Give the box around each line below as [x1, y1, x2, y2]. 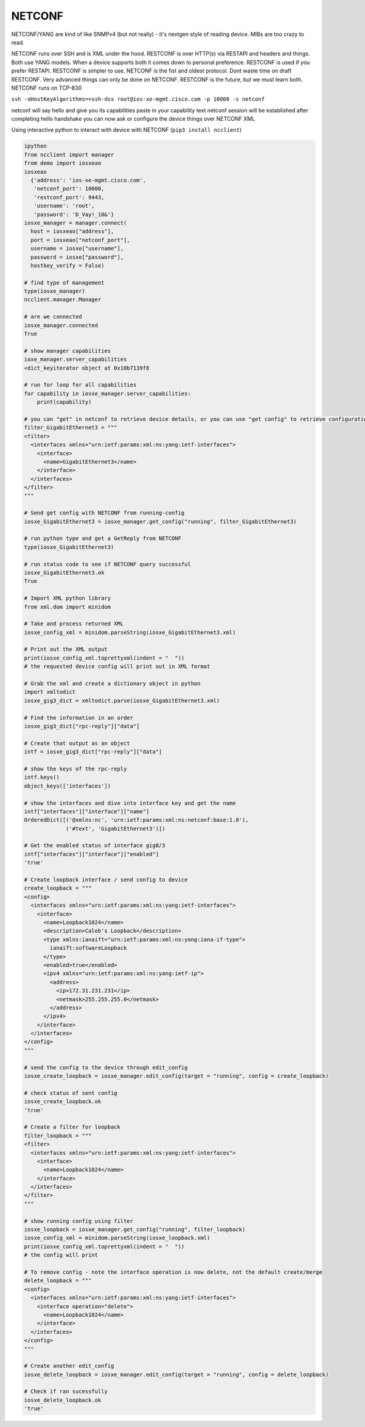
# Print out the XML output [24, 646, 108, 653]
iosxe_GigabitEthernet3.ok [24, 569, 105, 576]
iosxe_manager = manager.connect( [24, 219, 127, 226]
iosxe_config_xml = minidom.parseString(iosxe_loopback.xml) [24, 1234, 210, 1242]
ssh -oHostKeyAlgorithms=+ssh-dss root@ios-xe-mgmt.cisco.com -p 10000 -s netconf [11, 96, 265, 103]
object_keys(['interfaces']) [24, 782, 111, 789]
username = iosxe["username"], [30, 245, 124, 252]
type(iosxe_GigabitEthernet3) [24, 543, 114, 550]
